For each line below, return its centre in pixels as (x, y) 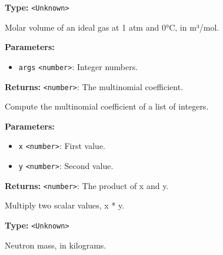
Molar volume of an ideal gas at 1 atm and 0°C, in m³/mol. (112, 27)
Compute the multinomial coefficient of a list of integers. (107, 106)
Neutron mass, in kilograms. (56, 245)
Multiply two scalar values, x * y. (65, 205)
